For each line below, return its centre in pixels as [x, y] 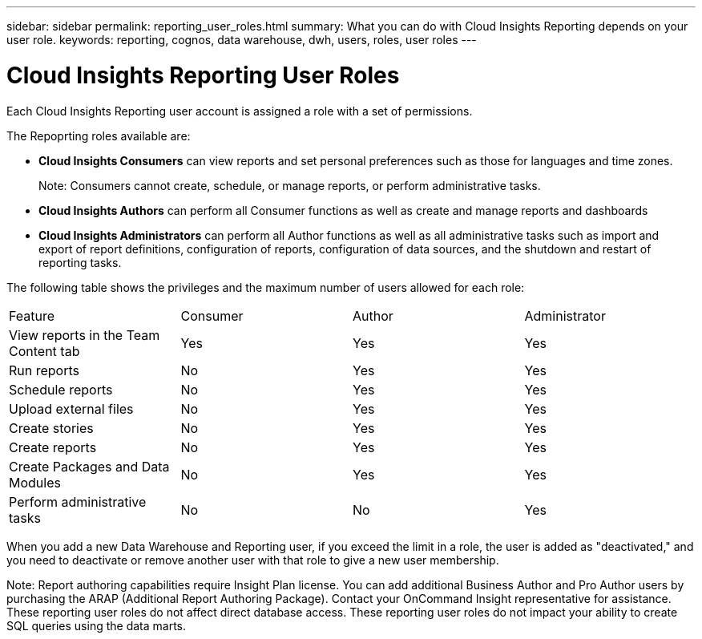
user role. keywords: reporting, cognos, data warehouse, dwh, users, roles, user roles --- [242, 40]
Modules [35, 482]
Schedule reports [61, 389]
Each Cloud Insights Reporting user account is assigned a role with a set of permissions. [240, 111]
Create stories [51, 428]
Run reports [44, 370]
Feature [32, 315]
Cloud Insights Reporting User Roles [203, 75]
